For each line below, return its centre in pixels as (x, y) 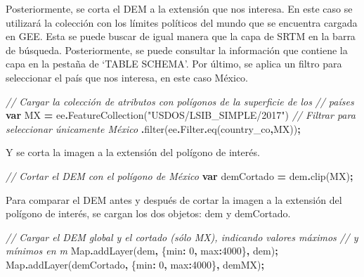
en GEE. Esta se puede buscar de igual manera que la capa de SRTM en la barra (181, 36)
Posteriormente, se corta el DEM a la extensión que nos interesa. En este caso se (179, 8)
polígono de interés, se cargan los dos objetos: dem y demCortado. (148, 213)
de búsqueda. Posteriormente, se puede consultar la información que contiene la (177, 50)
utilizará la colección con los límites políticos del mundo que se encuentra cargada (182, 22)
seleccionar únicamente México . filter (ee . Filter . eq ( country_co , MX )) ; (153, 128)
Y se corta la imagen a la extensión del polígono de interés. (133, 152)
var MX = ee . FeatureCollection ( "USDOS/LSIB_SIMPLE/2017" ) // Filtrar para (181, 115)
